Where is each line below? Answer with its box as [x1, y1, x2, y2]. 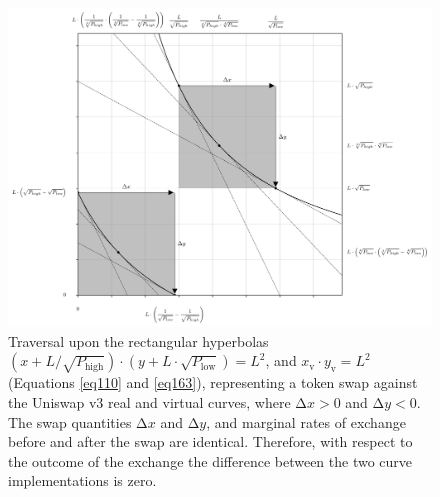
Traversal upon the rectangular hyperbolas [8, 330, 269, 351]
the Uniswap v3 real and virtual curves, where [8, 392, 291, 413]
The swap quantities [8, 411, 132, 432]
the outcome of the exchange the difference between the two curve [8, 450, 413, 471]
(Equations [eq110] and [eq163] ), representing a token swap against [8, 372, 418, 393]
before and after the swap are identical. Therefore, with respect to [8, 431, 413, 452]
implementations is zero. [8, 470, 157, 491]
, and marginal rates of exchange [206, 411, 406, 432]
